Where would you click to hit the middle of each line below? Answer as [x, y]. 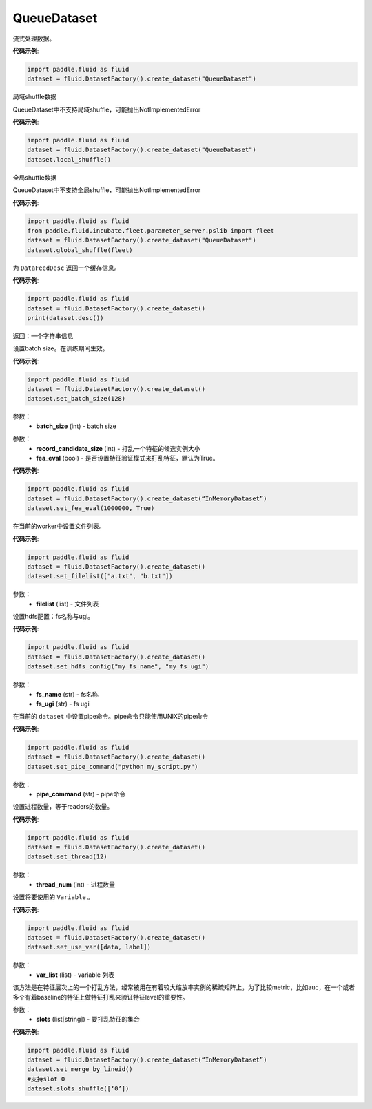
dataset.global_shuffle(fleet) [80, 250]
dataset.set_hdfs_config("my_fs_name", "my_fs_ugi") [118, 667]
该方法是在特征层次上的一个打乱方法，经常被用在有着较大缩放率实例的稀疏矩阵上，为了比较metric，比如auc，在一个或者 [184, 987]
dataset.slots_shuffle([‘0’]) [78, 1089]
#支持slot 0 [46, 1079]
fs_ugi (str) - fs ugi [63, 704]
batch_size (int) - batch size [76, 426]
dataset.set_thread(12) [68, 857]
